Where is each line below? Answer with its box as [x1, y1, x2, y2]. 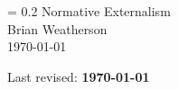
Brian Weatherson [7, 19, 108, 38]
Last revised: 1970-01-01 [7, 67, 150, 85]
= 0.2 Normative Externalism [7, 2, 171, 20]
